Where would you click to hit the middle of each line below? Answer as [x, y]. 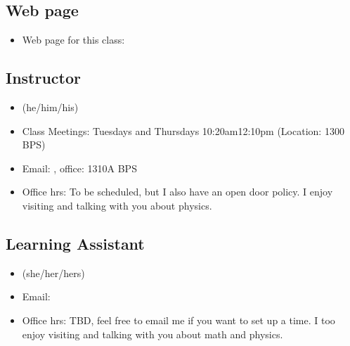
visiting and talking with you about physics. [117, 205]
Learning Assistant [75, 243]
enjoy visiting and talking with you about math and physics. [153, 334]
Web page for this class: [73, 40]
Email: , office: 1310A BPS [79, 168]
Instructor [44, 78]
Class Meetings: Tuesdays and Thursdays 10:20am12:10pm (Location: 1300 [183, 130]
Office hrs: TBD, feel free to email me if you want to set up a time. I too [179, 320]
